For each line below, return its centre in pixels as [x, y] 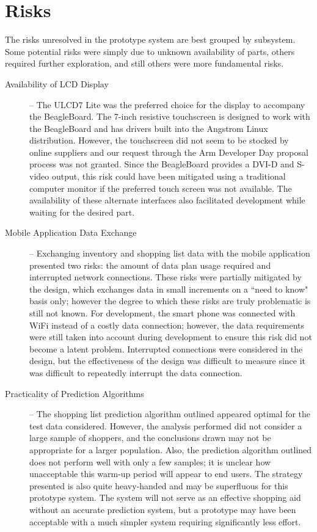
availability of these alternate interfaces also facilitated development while [167, 200]
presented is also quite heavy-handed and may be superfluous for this [159, 485]
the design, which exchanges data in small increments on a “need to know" [169, 289]
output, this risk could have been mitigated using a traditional [169, 176]
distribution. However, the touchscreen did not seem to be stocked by [159, 140]
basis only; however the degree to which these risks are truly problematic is [170, 301]
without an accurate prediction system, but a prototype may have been [163, 509]
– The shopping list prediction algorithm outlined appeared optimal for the [170, 414]
